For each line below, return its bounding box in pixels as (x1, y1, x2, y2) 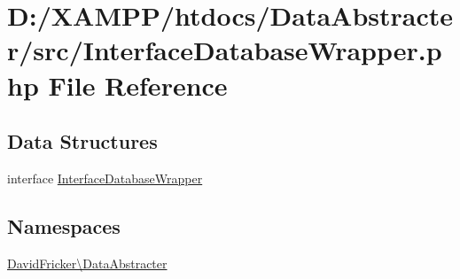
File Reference (48, 66, 228, 103)
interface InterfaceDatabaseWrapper (7, 168, 203, 187)
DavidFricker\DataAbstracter (7, 253, 168, 272)
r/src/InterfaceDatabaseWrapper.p (7, 32, 442, 68)
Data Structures (7, 128, 158, 155)
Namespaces (7, 212, 121, 239)
